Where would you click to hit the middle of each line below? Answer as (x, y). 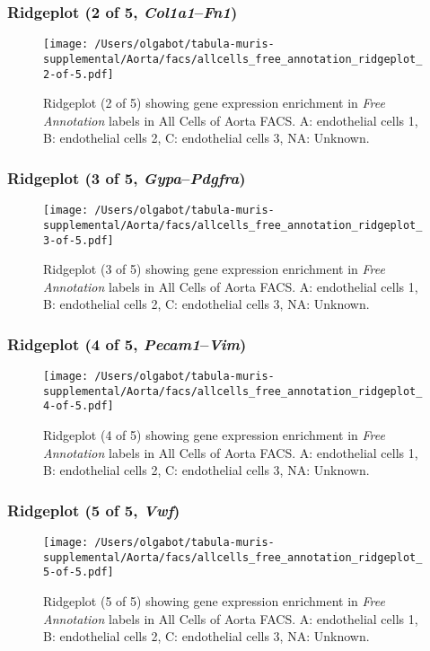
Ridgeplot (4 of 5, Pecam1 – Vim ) (127, 343)
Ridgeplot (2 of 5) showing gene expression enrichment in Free (214, 103)
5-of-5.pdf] (79, 572)
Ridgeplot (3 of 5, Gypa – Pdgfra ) (127, 177)
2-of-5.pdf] (79, 74)
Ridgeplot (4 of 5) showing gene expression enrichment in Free (214, 435)
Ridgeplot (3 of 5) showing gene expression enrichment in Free (214, 269)
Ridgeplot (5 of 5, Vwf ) (94, 510)
